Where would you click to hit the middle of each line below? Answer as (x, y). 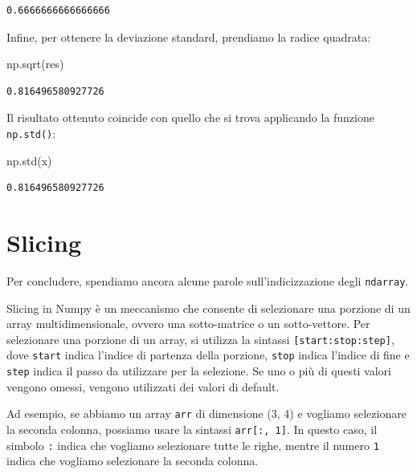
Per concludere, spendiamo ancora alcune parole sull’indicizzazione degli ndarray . (208, 280)
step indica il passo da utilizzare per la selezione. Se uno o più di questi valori (199, 371)
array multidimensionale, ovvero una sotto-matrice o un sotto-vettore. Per (188, 324)
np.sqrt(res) (35, 64)
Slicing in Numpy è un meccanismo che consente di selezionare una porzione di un (208, 308)
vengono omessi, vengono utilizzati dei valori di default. (143, 386)
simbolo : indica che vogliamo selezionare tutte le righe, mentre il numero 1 (193, 445)
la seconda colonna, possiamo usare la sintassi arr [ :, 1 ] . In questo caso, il (192, 429)
